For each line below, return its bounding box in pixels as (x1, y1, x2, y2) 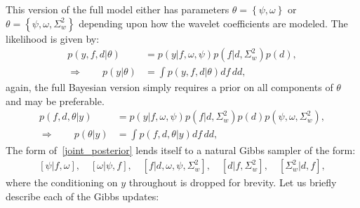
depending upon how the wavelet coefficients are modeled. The (79, 15, 348, 30)
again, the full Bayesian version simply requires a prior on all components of (6, 80, 333, 95)
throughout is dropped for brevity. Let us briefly (128, 175, 337, 190)
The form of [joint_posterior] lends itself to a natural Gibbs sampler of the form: (6, 142, 356, 157)
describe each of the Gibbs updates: (6, 188, 159, 203)
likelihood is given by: (6, 31, 100, 46)
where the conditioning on (6, 175, 118, 190)
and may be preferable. (6, 93, 105, 108)
